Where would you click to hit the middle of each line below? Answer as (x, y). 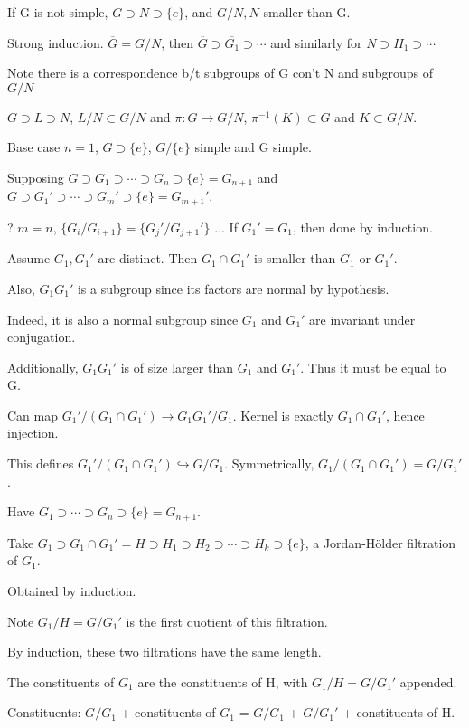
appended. (428, 681)
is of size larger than (177, 367)
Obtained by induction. (72, 590)
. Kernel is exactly (283, 415)
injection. (33, 433)
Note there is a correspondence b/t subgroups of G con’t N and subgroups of (220, 73)
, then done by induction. (363, 227)
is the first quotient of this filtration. (227, 621)
